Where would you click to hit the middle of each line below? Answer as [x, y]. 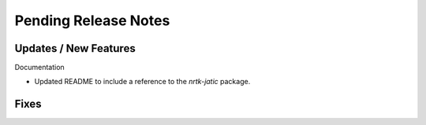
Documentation [39, 68]
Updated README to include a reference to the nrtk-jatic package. [142, 82]
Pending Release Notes [92, 20]
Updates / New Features [75, 48]
